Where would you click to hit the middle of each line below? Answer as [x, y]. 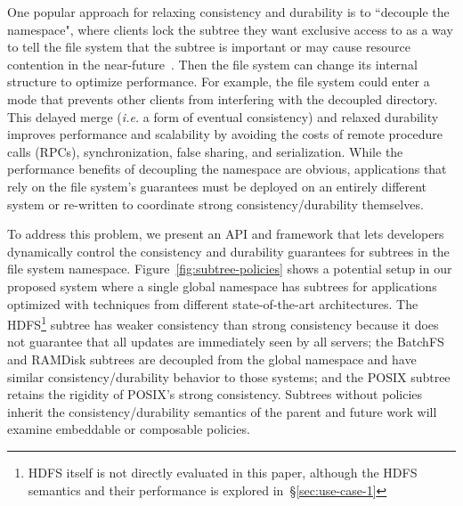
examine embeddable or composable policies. [129, 429]
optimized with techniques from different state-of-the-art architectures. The [213, 303]
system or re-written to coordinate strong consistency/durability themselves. [215, 204]
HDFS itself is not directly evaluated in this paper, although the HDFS [223, 472]
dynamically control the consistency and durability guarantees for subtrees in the [228, 251]
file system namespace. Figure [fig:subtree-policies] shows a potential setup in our [230, 269]
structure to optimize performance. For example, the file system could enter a [219, 82]
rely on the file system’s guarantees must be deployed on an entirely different [217, 186]
